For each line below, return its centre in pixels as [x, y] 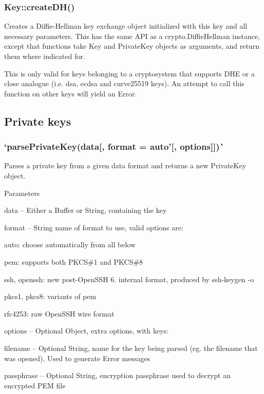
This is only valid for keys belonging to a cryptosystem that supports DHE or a [129, 73]
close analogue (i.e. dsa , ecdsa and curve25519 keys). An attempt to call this [124, 83]
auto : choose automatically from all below [70, 244]
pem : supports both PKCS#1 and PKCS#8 [74, 261]
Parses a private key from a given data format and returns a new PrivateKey [125, 165]
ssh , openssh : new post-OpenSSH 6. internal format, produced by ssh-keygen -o [129, 279]
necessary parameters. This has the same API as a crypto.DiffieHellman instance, [132, 36]
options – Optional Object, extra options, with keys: [86, 331]
